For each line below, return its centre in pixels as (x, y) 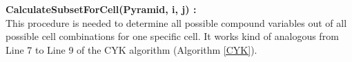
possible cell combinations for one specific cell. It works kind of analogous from (172, 36)
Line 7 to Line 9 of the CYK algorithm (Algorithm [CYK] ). (131, 49)
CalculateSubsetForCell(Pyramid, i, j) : (101, 9)
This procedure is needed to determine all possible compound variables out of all (176, 22)
